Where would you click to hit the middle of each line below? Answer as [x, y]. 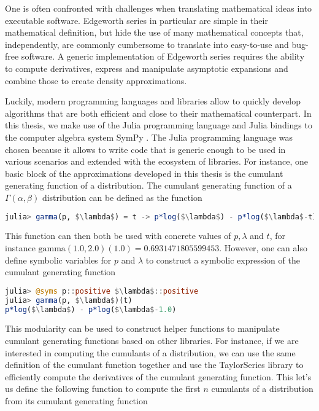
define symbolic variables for [58, 260]
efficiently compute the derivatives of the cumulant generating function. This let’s [158, 376]
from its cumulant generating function [76, 400]
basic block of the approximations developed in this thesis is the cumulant [144, 173]
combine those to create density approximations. [96, 80]
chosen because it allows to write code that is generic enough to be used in [145, 149]
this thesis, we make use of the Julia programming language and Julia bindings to [159, 125]
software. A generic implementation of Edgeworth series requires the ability [163, 56]
